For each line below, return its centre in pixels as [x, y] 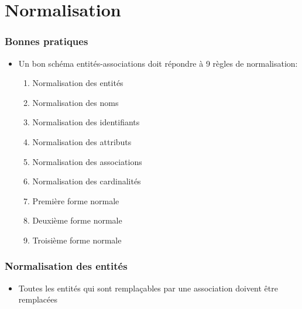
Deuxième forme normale [77, 220]
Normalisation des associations [87, 161]
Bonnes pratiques [47, 41]
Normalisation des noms [75, 102]
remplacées [38, 299]
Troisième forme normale [77, 240]
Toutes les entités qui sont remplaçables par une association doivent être [148, 288]
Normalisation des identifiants [86, 122]
